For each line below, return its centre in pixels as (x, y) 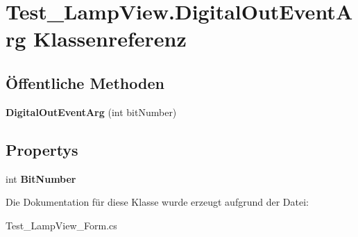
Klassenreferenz (110, 39)
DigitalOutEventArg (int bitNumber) (91, 112)
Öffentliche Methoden (85, 82)
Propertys (42, 149)
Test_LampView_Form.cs (61, 225)
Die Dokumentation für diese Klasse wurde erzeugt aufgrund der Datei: (157, 202)
